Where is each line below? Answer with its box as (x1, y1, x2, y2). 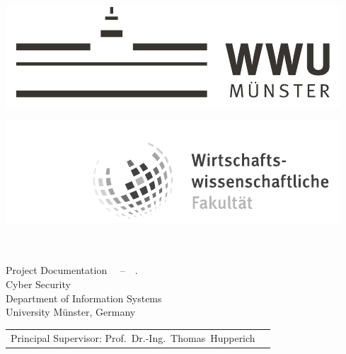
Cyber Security (6, 276, 71, 291)
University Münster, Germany (6, 304, 136, 319)
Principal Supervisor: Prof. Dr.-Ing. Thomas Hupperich (11, 330, 255, 345)
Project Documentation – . (6, 263, 138, 278)
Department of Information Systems (6, 290, 162, 305)
